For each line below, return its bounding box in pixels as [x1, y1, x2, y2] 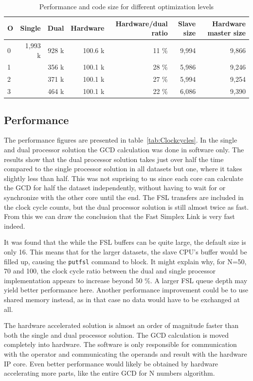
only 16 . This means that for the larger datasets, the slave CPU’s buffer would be [4, 246, 247, 256]
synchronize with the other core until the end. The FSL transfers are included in [4, 192, 244, 202]
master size [207, 28, 246, 38]
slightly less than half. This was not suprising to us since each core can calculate [4, 173, 243, 183]
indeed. [4, 220, 25, 231]
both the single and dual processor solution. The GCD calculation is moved [4, 329, 229, 340]
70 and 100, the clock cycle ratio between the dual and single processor [4, 266, 216, 276]
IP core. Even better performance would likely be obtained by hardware [4, 358, 218, 368]
